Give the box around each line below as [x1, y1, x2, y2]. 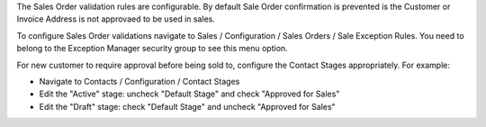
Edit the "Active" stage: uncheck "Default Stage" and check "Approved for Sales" [39, 88, 340, 99]
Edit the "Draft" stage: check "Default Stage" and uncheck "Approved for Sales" [39, 101, 337, 112]
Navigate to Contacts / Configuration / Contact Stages [39, 76, 240, 86]
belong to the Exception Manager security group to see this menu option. [16, 43, 288, 54]
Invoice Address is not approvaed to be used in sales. [16, 14, 216, 24]
